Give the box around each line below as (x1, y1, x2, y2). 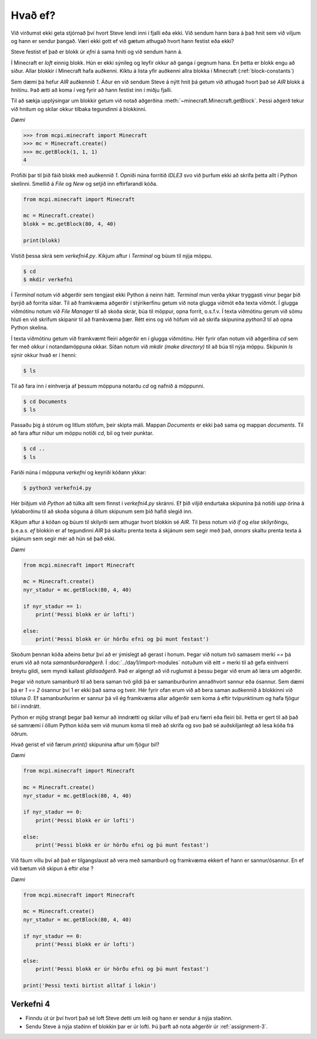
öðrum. (11, 730, 29, 737)
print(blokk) (23, 237, 61, 244)
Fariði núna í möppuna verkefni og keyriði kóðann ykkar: (11, 468, 147, 476)
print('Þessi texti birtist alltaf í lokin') (23, 982, 157, 988)
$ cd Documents (23, 398, 67, 405)
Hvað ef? (11, 9, 56, 22)
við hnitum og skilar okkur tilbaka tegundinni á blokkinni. (11, 105, 147, 112)
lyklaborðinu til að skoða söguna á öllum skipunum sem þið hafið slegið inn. (11, 508, 193, 515)
